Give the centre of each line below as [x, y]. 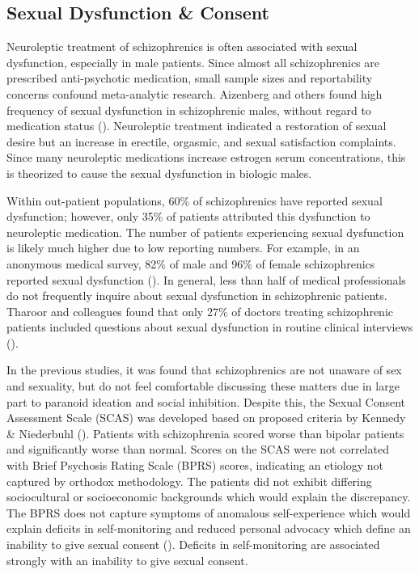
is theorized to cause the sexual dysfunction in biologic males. [159, 173]
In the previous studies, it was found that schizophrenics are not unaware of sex [204, 370]
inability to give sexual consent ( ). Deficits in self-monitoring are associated [193, 544]
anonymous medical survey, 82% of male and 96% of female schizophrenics [191, 263]
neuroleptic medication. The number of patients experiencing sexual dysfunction [205, 232]
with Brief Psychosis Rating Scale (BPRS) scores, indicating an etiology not [195, 465]
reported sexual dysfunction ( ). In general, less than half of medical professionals [206, 279]
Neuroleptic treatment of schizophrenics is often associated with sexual [182, 46]
